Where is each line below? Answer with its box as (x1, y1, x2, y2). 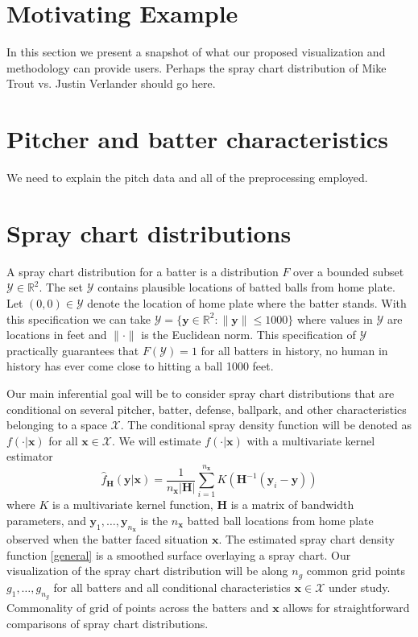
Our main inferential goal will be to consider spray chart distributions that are (6, 384, 395, 401)
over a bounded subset (293, 263, 404, 279)
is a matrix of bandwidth (230, 496, 354, 513)
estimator (6, 448, 53, 465)
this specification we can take (6, 310, 151, 327)
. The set (39, 279, 84, 296)
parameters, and (6, 512, 86, 528)
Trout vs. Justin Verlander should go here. (6, 75, 216, 92)
